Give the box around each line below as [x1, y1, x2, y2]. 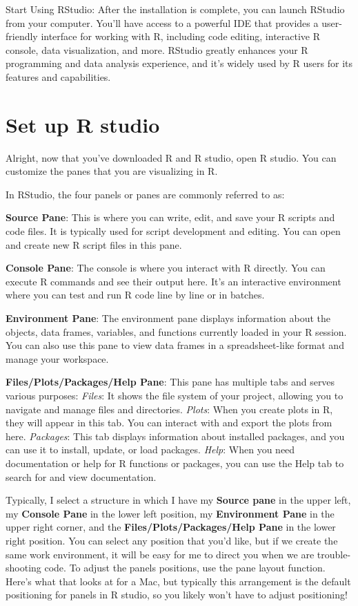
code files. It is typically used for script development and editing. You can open [6, 224, 341, 238]
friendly [6, 29, 38, 44]
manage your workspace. [6, 351, 109, 366]
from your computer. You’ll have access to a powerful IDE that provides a [6, 15, 319, 30]
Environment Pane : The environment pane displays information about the [6, 311, 331, 325]
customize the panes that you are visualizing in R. [6, 164, 218, 178]
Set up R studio [6, 110, 160, 138]
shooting [6, 560, 41, 575]
